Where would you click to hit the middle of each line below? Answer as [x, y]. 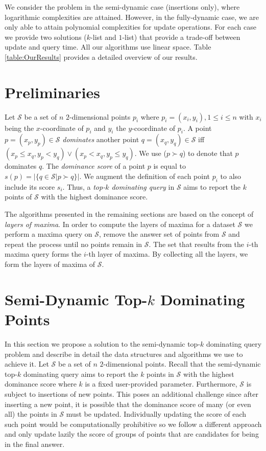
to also [231, 176]
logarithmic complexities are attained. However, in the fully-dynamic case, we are [132, 17]
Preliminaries [52, 92]
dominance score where [41, 384]
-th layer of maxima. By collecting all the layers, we [167, 254]
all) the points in [31, 414]
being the [19, 128]
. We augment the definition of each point [144, 176]
